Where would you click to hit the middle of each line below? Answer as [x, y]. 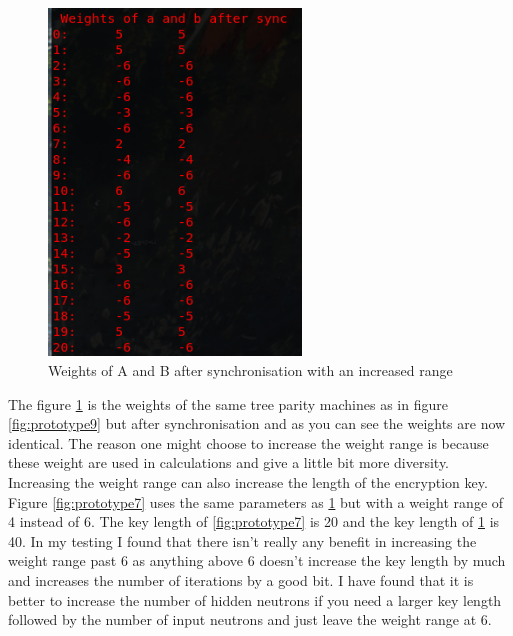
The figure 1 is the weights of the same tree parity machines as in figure [228, 403]
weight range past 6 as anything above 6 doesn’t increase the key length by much [257, 560]
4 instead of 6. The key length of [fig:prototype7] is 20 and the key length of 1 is [254, 521]
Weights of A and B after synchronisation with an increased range [250, 370]
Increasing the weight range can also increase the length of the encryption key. [248, 482]
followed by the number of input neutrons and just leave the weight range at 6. [250, 619]
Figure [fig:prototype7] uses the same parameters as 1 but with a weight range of [256, 501]
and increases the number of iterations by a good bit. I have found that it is [241, 580]
